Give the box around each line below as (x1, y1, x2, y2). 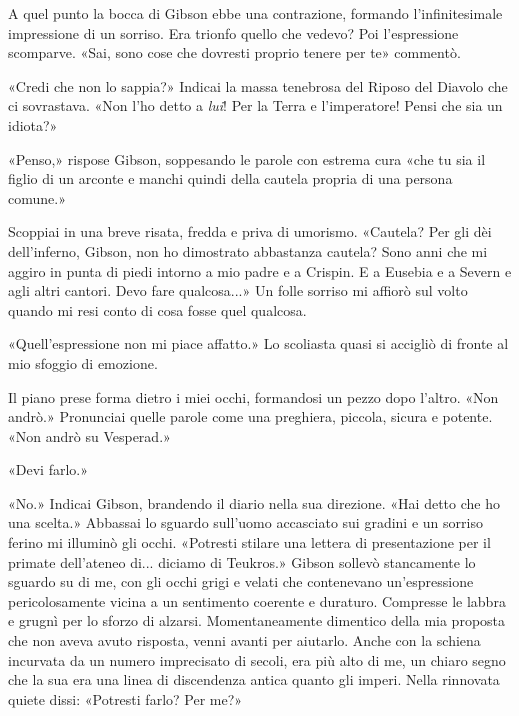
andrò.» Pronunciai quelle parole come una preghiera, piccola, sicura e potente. (8, 406, 493, 427)
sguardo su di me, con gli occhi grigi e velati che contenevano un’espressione (8, 571, 474, 592)
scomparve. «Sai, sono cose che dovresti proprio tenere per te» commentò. (8, 42, 461, 63)
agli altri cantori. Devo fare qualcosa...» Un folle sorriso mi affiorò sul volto (8, 280, 468, 301)
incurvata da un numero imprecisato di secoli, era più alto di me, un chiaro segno (8, 649, 506, 670)
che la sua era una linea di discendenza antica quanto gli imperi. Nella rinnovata (8, 669, 500, 690)
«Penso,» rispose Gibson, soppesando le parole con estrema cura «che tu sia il (8, 148, 486, 169)
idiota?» (8, 114, 58, 135)
